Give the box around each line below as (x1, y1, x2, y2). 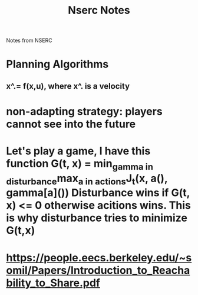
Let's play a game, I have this (6, 144, 151, 158)
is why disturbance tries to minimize (6, 211, 187, 225)
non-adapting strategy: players (6, 105, 163, 118)
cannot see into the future (6, 117, 136, 131)
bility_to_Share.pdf (6, 276, 100, 290)
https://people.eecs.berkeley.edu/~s (6, 251, 192, 264)
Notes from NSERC (6, 37, 52, 44)
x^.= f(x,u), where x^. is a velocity (6, 81, 130, 91)
